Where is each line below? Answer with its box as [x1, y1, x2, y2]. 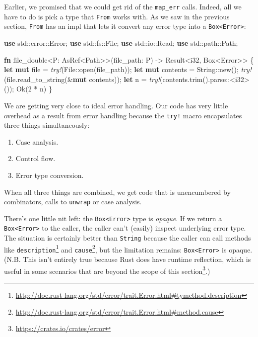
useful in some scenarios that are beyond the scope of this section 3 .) [4, 264, 210, 276]
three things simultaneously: [4, 120, 90, 130]
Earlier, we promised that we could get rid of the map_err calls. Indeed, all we [4, 1, 242, 11]
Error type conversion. [15, 169, 84, 180]
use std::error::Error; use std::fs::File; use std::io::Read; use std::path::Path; [4, 37, 238, 48]
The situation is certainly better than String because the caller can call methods [4, 233, 251, 243]
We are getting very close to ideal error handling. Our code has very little [4, 100, 228, 110]
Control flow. [15, 153, 56, 164]
